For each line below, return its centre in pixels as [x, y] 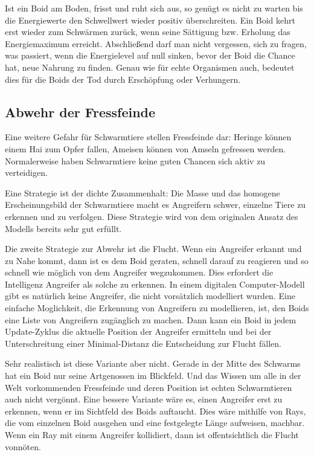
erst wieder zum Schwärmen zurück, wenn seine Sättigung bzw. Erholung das [148, 32]
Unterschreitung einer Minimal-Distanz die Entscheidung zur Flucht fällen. [143, 343]
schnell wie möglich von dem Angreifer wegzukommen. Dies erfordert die [139, 272]
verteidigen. [26, 173]
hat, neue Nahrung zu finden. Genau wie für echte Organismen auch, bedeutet [150, 67]
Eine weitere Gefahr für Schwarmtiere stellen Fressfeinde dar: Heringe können [148, 137]
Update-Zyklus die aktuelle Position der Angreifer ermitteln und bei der [138, 331]
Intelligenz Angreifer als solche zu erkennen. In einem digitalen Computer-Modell [155, 284]
